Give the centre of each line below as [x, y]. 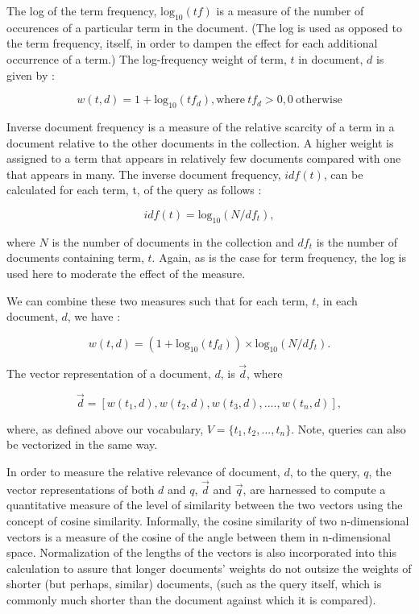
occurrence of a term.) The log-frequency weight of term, [147, 58]
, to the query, [325, 471]
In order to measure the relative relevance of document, [143, 471]
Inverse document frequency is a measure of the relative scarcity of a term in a [201, 126]
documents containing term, [75, 257]
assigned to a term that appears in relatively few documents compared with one [204, 158]
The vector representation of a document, [109, 373]
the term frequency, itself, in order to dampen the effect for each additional [192, 43]
